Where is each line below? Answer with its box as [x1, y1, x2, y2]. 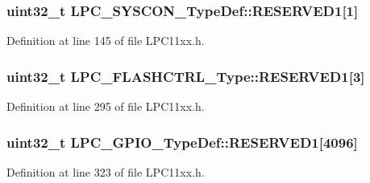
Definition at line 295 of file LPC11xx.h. [6, 98, 205, 115]
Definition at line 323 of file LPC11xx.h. [6, 163, 205, 180]
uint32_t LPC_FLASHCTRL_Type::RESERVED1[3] [6, 66, 365, 86]
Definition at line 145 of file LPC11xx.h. [6, 32, 205, 49]
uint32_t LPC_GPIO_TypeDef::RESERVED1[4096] [6, 132, 358, 152]
